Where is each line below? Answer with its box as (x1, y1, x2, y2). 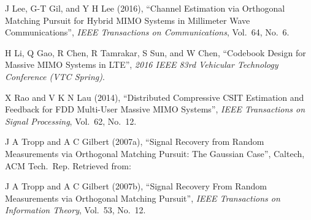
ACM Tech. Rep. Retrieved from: (5, 159, 131, 172)
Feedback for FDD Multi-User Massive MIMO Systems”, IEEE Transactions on (5, 103, 305, 116)
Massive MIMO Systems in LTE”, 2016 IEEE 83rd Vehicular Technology (5, 58, 278, 71)
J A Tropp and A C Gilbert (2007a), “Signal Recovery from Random (5, 135, 264, 148)
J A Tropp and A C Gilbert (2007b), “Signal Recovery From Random (5, 180, 267, 193)
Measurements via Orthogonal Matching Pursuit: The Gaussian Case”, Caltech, (5, 147, 305, 159)
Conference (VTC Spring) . (5, 70, 105, 82)
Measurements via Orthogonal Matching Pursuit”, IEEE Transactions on (5, 191, 280, 204)
